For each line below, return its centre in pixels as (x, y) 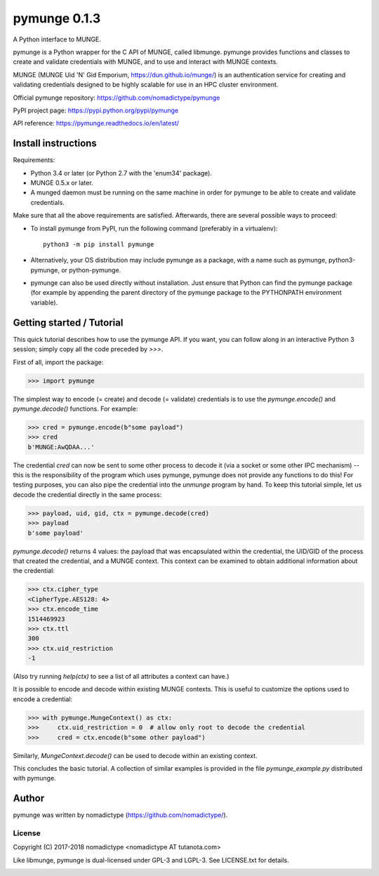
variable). (44, 303)
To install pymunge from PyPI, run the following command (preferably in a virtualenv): (154, 228)
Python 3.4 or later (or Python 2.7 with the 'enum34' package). (121, 173)
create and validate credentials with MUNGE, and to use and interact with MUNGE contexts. (146, 62)
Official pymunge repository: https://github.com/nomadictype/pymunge (117, 98)
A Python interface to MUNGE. (57, 39)
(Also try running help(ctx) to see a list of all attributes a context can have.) (121, 677)
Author (29, 798)
